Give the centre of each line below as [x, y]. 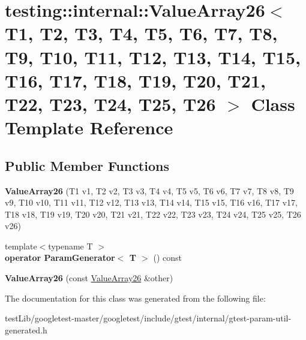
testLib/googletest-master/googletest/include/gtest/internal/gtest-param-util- [148, 318]
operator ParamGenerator [60, 258]
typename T [70, 246]
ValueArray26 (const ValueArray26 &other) [89, 278]
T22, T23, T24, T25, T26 [110, 103]
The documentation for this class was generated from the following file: [135, 298]
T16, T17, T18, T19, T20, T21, [135, 80]
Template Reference [89, 127]
